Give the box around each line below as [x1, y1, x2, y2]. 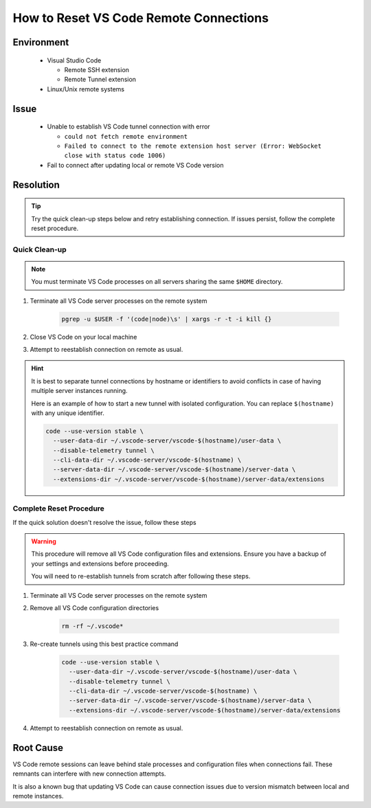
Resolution [12, 179, 60, 190]
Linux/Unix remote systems [47, 85, 125, 93]
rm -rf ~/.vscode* [61, 622, 124, 630]
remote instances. [12, 792, 64, 800]
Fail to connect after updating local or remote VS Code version [47, 161, 224, 169]
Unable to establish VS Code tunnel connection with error [47, 122, 210, 131]
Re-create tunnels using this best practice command [30, 640, 179, 648]
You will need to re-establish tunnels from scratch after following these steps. [31, 572, 251, 581]
